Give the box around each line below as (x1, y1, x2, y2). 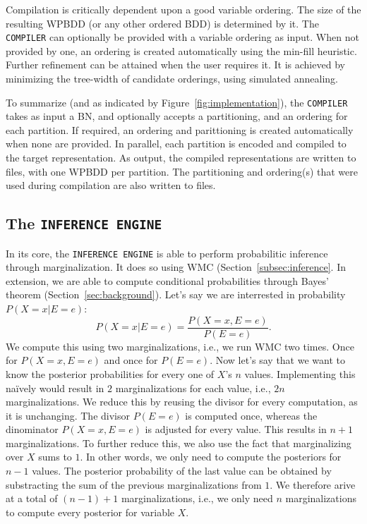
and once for (104, 353, 158, 367)
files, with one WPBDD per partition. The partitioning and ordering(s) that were (6, 164, 358, 178)
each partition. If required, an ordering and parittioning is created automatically (6, 122, 354, 137)
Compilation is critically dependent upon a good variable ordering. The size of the (6, 2, 361, 16)
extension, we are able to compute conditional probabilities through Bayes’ (6, 273, 329, 288)
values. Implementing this (244, 366, 356, 381)
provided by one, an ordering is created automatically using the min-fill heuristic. (6, 43, 357, 58)
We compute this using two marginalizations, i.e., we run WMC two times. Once (6, 339, 354, 353)
